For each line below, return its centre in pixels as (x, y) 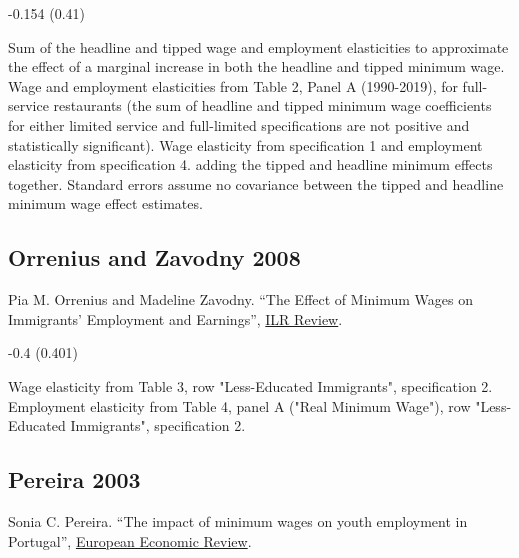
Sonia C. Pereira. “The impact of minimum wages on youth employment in (238, 520)
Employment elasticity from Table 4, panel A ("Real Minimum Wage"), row (239, 405)
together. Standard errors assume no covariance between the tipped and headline (256, 183)
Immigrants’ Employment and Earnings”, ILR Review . (175, 318)
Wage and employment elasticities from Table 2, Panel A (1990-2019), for (233, 85)
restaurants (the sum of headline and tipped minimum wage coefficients (272, 105)
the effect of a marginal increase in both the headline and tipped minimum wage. (256, 66)
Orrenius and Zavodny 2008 (154, 257)
